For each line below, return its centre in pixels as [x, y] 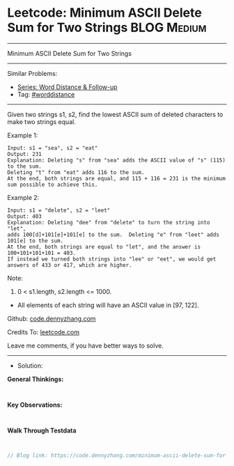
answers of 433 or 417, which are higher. [70, 265]
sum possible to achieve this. [53, 185]
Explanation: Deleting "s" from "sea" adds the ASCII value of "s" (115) [117, 160]
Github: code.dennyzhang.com [52, 318]
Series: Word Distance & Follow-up [67, 87]
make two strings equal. [42, 122]
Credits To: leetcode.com [44, 332]
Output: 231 [24, 154]
